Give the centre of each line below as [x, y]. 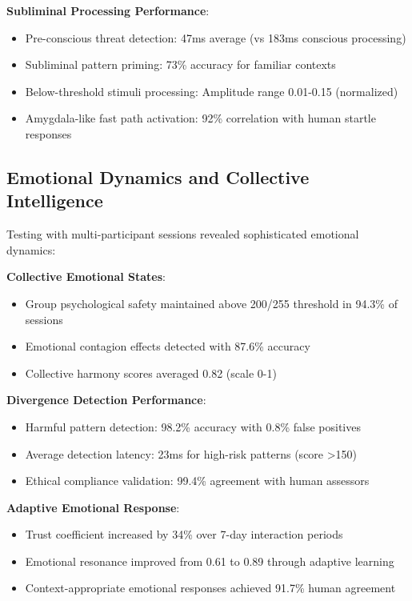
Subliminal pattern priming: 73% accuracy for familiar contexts [180, 64]
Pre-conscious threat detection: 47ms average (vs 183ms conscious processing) [216, 37]
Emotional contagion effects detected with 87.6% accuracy [168, 346]
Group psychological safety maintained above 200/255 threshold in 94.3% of [211, 303]
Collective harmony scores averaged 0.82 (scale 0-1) [151, 373]
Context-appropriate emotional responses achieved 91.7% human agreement [210, 588]
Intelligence [55, 200]
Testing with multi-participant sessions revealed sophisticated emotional [183, 234]
